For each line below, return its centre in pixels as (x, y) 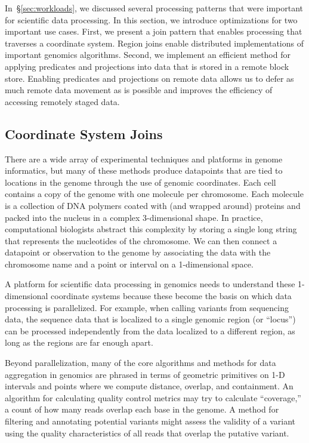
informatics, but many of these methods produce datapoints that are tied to (144, 170)
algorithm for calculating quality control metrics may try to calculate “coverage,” (153, 397)
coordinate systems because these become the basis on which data (171, 296)
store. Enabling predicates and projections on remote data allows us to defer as (149, 78)
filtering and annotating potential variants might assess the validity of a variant (150, 421)
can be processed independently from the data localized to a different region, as (150, 330)
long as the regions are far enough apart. (79, 342)
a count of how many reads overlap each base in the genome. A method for (142, 409)
